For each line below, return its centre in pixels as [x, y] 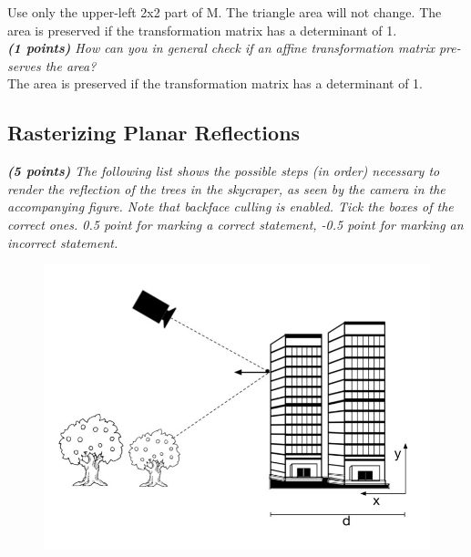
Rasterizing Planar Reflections [154, 133]
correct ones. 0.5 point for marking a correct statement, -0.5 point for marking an [235, 224]
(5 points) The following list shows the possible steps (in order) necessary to [224, 171]
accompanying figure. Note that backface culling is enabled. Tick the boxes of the [230, 206]
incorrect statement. [63, 242]
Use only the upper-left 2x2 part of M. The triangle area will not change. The [225, 12]
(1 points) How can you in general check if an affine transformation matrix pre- [234, 48]
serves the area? [52, 65]
